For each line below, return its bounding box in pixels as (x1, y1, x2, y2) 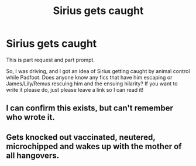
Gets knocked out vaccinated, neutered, (6, 132, 156, 142)
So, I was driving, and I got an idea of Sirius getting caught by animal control (6, 67, 190, 74)
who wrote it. (6, 112, 55, 122)
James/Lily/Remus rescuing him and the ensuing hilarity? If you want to (6, 80, 178, 87)
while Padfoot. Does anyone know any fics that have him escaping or (6, 74, 173, 81)
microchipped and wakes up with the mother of (6, 141, 182, 151)
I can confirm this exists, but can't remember (6, 103, 174, 113)
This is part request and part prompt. (6, 56, 95, 63)
